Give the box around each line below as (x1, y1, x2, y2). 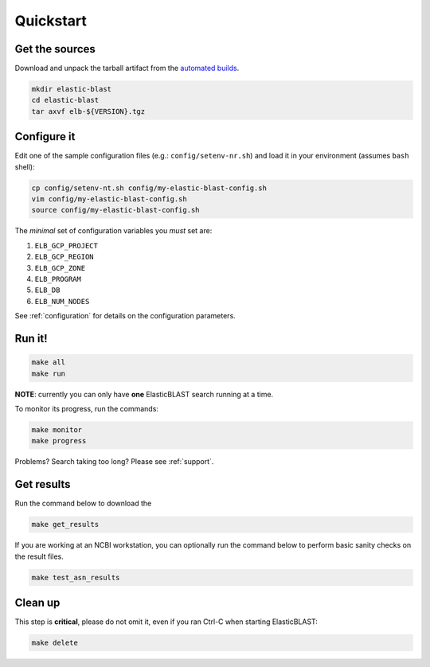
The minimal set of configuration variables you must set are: (14, 226, 213, 236)
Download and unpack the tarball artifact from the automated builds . (14, 64, 240, 73)
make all (31, 358, 66, 367)
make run (31, 369, 66, 378)
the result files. (14, 552, 64, 561)
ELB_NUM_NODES (34, 297, 90, 306)
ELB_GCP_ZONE (34, 263, 86, 272)
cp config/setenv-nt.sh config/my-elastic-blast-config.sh (31, 183, 267, 193)
